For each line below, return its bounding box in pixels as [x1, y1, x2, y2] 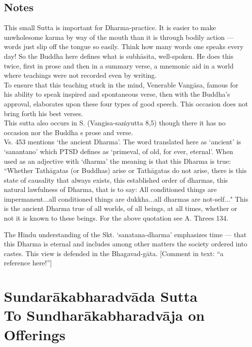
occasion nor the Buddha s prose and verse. [4, 127, 133, 137]
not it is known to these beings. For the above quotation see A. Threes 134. [4, 213, 229, 223]
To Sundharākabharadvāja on [4, 305, 205, 325]
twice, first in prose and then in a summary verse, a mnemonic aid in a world [4, 60, 234, 70]
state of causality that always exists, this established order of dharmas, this [4, 174, 228, 185]
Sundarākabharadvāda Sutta [4, 286, 198, 306]
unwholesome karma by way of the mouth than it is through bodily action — [4, 32, 234, 42]
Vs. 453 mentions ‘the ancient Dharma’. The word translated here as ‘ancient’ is [4, 137, 241, 147]
